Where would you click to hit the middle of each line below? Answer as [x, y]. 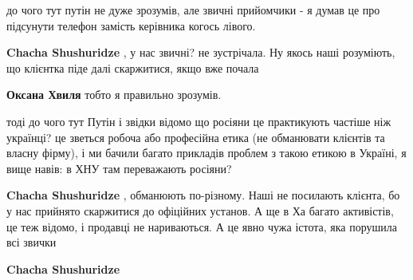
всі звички [31, 242]
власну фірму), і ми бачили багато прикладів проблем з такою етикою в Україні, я [206, 153]
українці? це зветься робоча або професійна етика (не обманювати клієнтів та [196, 137]
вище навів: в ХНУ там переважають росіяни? [119, 168]
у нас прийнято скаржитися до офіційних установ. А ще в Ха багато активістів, [200, 210]
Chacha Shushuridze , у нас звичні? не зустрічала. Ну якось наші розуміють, [201, 52]
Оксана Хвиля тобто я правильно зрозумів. [114, 95]
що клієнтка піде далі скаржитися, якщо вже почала [133, 67]
